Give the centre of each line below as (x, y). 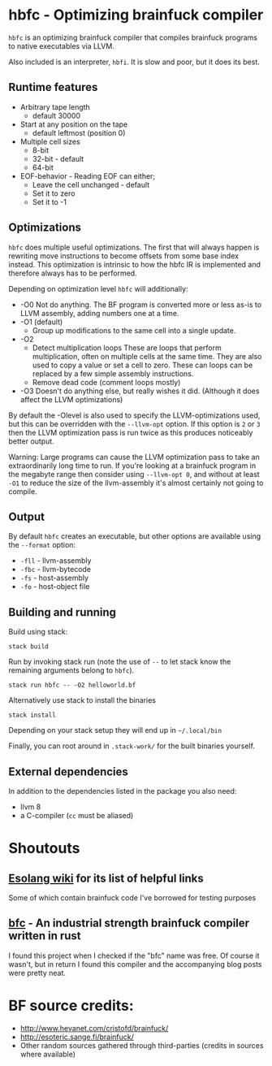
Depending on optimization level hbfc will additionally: (98, 288)
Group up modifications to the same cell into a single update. (134, 330)
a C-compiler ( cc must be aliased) (77, 815)
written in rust (45, 936)
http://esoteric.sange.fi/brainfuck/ (77, 1037)
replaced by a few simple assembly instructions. (113, 373)
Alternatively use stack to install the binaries (82, 700)
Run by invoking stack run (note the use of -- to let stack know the (120, 662)
